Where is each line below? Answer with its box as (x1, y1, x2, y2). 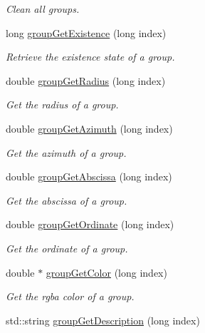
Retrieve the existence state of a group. (6, 49, 175, 64)
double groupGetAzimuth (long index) (6, 121, 173, 135)
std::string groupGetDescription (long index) (6, 312, 200, 327)
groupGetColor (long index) (46, 265, 167, 280)
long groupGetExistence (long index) (6, 25, 167, 40)
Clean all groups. (6, 1, 80, 16)
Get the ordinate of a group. (6, 240, 128, 255)
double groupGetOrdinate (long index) (6, 217, 174, 232)
